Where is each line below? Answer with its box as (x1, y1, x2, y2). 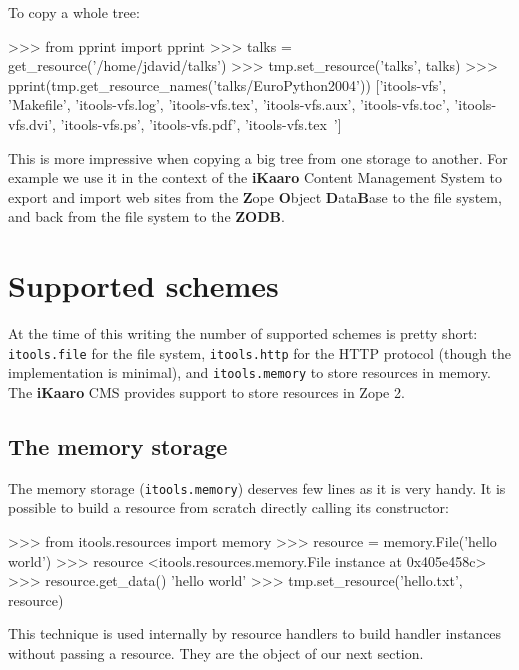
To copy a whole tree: (8, 2, 140, 22)
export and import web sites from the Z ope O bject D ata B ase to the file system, (8, 186, 502, 207)
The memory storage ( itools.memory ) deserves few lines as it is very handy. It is (8, 477, 506, 498)
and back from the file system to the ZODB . (8, 206, 285, 227)
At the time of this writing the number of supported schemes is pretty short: (8, 323, 478, 344)
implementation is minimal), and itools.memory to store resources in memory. (8, 362, 491, 383)
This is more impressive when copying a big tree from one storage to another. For (8, 147, 508, 168)
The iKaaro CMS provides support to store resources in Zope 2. (8, 381, 405, 402)
